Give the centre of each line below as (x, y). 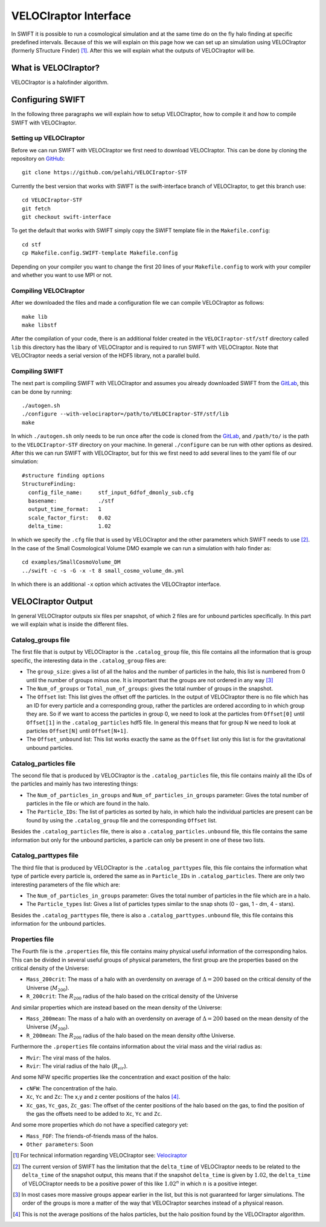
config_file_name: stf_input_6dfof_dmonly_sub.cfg (111, 492)
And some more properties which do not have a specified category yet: (100, 1125)
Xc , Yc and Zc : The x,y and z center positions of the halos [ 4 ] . (103, 1097)
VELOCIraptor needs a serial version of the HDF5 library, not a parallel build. (106, 356)
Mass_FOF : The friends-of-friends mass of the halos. (92, 1136)
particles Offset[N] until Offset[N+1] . (77, 731)
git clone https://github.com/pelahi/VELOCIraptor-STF (105, 173)
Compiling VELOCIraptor (48, 290)
